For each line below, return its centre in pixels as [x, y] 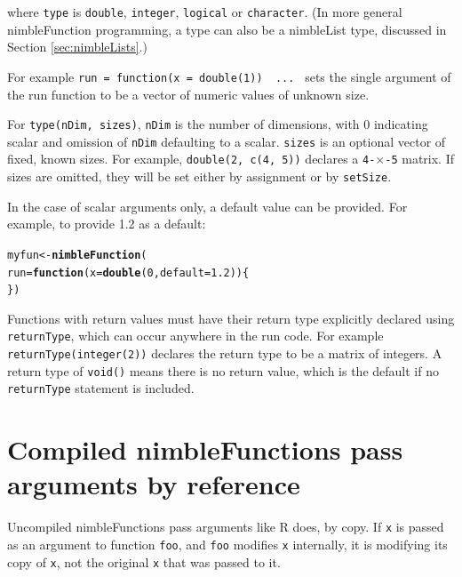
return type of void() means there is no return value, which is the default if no [223, 370]
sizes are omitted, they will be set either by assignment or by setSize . [199, 176]
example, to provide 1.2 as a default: [107, 224]
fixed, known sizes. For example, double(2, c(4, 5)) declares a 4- [191, 159]
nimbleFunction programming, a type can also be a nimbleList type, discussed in [227, 29]
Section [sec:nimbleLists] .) [77, 47]
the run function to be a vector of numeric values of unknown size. [188, 94]
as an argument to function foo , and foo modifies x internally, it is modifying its [227, 545]
